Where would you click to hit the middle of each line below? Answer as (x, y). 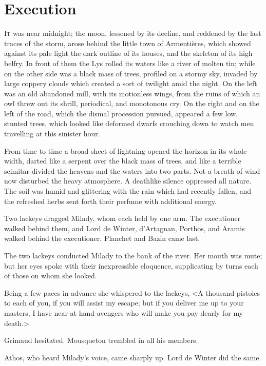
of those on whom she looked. (51, 276)
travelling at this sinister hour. (52, 134)
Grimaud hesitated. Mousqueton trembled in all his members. (101, 340)
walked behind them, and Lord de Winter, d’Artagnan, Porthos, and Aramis (125, 228)
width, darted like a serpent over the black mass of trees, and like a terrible (123, 161)
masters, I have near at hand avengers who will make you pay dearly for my (124, 312)
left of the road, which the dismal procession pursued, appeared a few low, (121, 113)
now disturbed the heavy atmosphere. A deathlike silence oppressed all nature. (128, 181)
